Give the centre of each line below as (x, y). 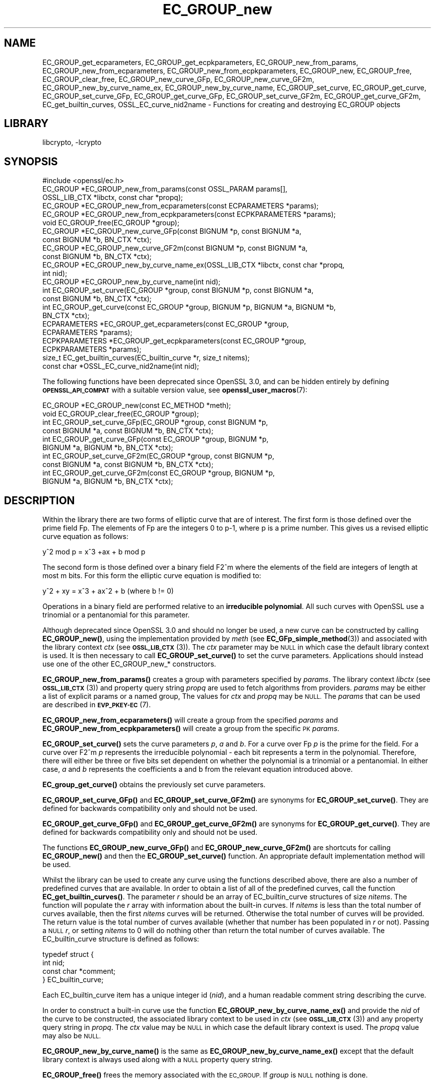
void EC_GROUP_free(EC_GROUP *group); (111, 223)
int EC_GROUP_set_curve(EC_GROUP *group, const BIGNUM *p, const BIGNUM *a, (178, 290)
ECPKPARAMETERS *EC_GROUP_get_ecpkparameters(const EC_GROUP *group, (174, 341)
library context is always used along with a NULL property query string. (157, 1060)
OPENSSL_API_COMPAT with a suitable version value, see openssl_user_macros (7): (175, 390)
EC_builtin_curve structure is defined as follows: (121, 939)
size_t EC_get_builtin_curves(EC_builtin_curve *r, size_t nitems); (146, 358)
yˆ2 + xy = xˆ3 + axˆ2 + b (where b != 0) (108, 591)
